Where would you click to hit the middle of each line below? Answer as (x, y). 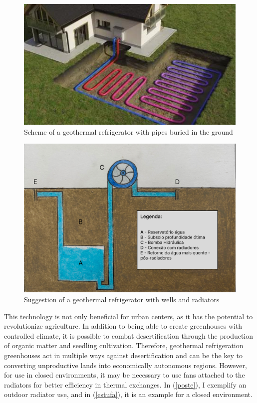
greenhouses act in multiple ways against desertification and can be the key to (123, 355)
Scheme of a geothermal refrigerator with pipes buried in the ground (128, 131)
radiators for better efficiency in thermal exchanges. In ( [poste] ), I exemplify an (125, 384)
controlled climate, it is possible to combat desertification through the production (129, 335)
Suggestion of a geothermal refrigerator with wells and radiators (122, 300)
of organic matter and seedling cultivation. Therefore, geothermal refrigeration (124, 345)
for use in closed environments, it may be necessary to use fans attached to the (125, 375)
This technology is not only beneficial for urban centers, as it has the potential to (128, 316)
